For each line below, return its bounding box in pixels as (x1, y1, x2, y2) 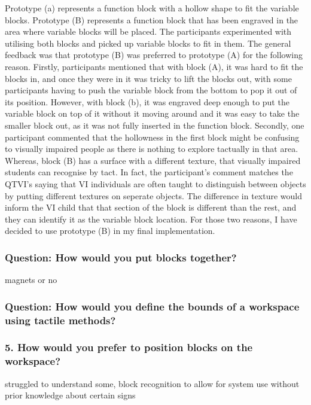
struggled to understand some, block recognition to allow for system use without (5, 377, 300, 389)
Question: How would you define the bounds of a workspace (5, 299, 300, 313)
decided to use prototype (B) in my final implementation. (5, 224, 215, 237)
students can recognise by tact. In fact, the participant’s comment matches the (5, 166, 293, 178)
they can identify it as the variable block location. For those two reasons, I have (5, 212, 297, 225)
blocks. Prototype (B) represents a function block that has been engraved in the (5, 13, 298, 26)
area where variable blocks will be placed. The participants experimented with (5, 25, 292, 38)
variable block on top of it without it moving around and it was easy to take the (5, 107, 300, 120)
